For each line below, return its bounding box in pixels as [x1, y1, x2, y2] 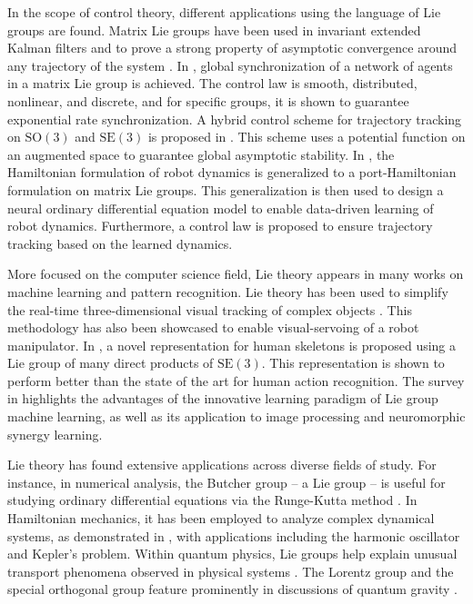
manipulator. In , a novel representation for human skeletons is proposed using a [7, 335, 457, 354]
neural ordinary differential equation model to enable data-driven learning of [7, 198, 434, 217]
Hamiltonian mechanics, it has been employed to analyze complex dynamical [7, 509, 435, 528]
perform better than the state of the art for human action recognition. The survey [7, 371, 465, 390]
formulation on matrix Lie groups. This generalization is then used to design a [7, 180, 444, 199]
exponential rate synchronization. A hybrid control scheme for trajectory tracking [7, 109, 462, 128]
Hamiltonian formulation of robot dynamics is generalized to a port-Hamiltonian [7, 163, 457, 182]
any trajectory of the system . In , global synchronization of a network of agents [7, 55, 453, 74]
